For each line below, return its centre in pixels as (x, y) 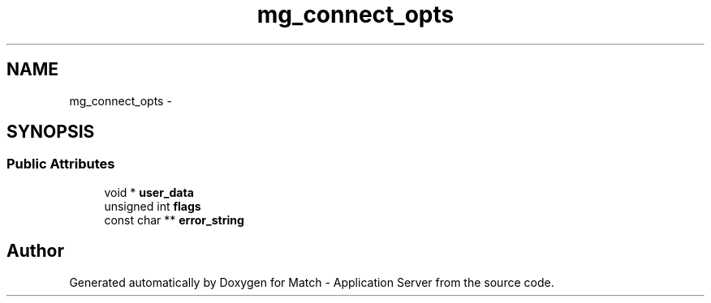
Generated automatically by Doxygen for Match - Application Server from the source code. (312, 282)
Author (35, 251)
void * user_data (149, 192)
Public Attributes (61, 164)
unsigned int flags (153, 206)
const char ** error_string (174, 220)
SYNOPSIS (51, 132)
